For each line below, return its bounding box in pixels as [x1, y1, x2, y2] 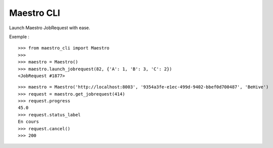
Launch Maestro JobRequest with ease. [9, 25, 90, 31]
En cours [18, 119, 39, 125]
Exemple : [9, 34, 30, 40]
